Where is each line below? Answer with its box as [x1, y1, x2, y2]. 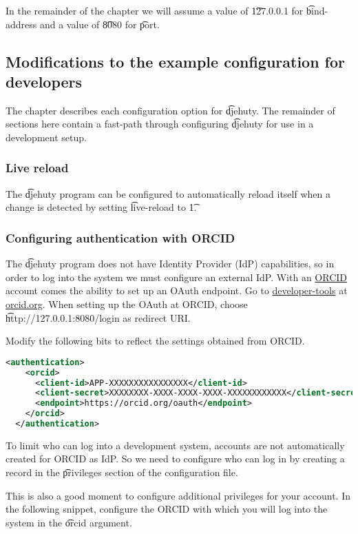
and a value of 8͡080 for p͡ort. [39, 17, 160, 31]
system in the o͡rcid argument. [6, 515, 132, 529]
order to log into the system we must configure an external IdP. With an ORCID [6, 269, 348, 284]
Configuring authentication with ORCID [6, 229, 235, 246]
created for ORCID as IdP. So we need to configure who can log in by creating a [6, 451, 345, 466]
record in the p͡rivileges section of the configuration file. [6, 465, 238, 480]
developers [6, 70, 83, 92]
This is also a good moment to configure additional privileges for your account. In [6, 488, 350, 502]
